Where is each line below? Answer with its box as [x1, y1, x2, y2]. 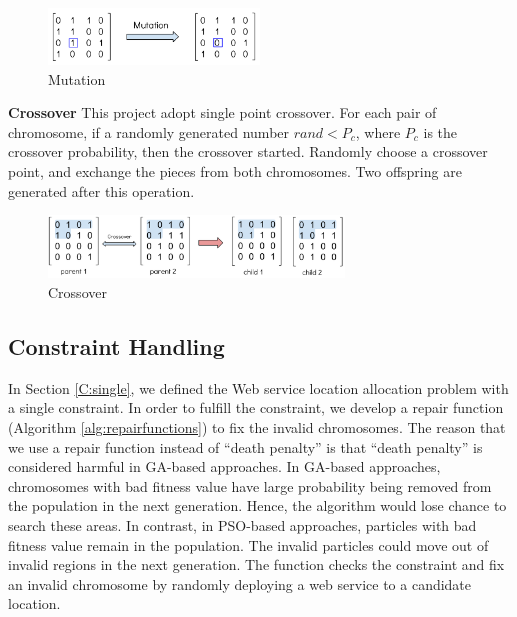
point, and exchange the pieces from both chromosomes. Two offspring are [8, 161, 462, 182]
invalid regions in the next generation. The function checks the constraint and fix [8, 554, 505, 575]
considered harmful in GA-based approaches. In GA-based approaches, [8, 456, 441, 477]
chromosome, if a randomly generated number [8, 121, 290, 142]
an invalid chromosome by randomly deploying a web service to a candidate [8, 573, 472, 594]
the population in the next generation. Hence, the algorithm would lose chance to [8, 495, 507, 516]
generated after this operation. [8, 180, 195, 201]
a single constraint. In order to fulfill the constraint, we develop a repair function [8, 397, 504, 418]
